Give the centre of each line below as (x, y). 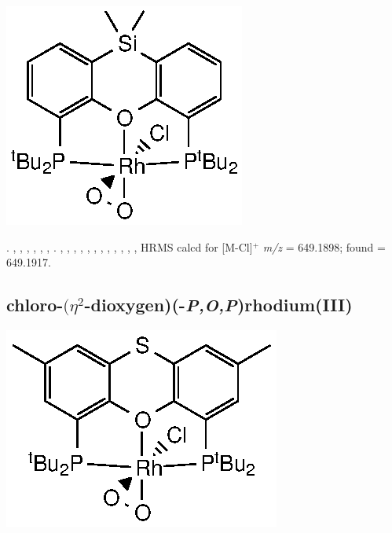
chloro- (35, 305)
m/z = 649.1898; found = (324, 246)
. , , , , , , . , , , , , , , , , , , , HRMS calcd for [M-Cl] (130, 246)
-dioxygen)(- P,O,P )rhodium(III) (218, 305)
